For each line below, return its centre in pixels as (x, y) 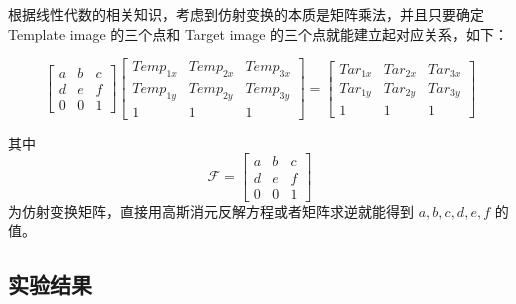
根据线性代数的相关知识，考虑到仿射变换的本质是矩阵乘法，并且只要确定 (246, 14)
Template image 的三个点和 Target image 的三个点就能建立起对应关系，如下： (258, 33)
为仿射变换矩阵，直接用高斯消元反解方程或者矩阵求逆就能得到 (211, 210)
